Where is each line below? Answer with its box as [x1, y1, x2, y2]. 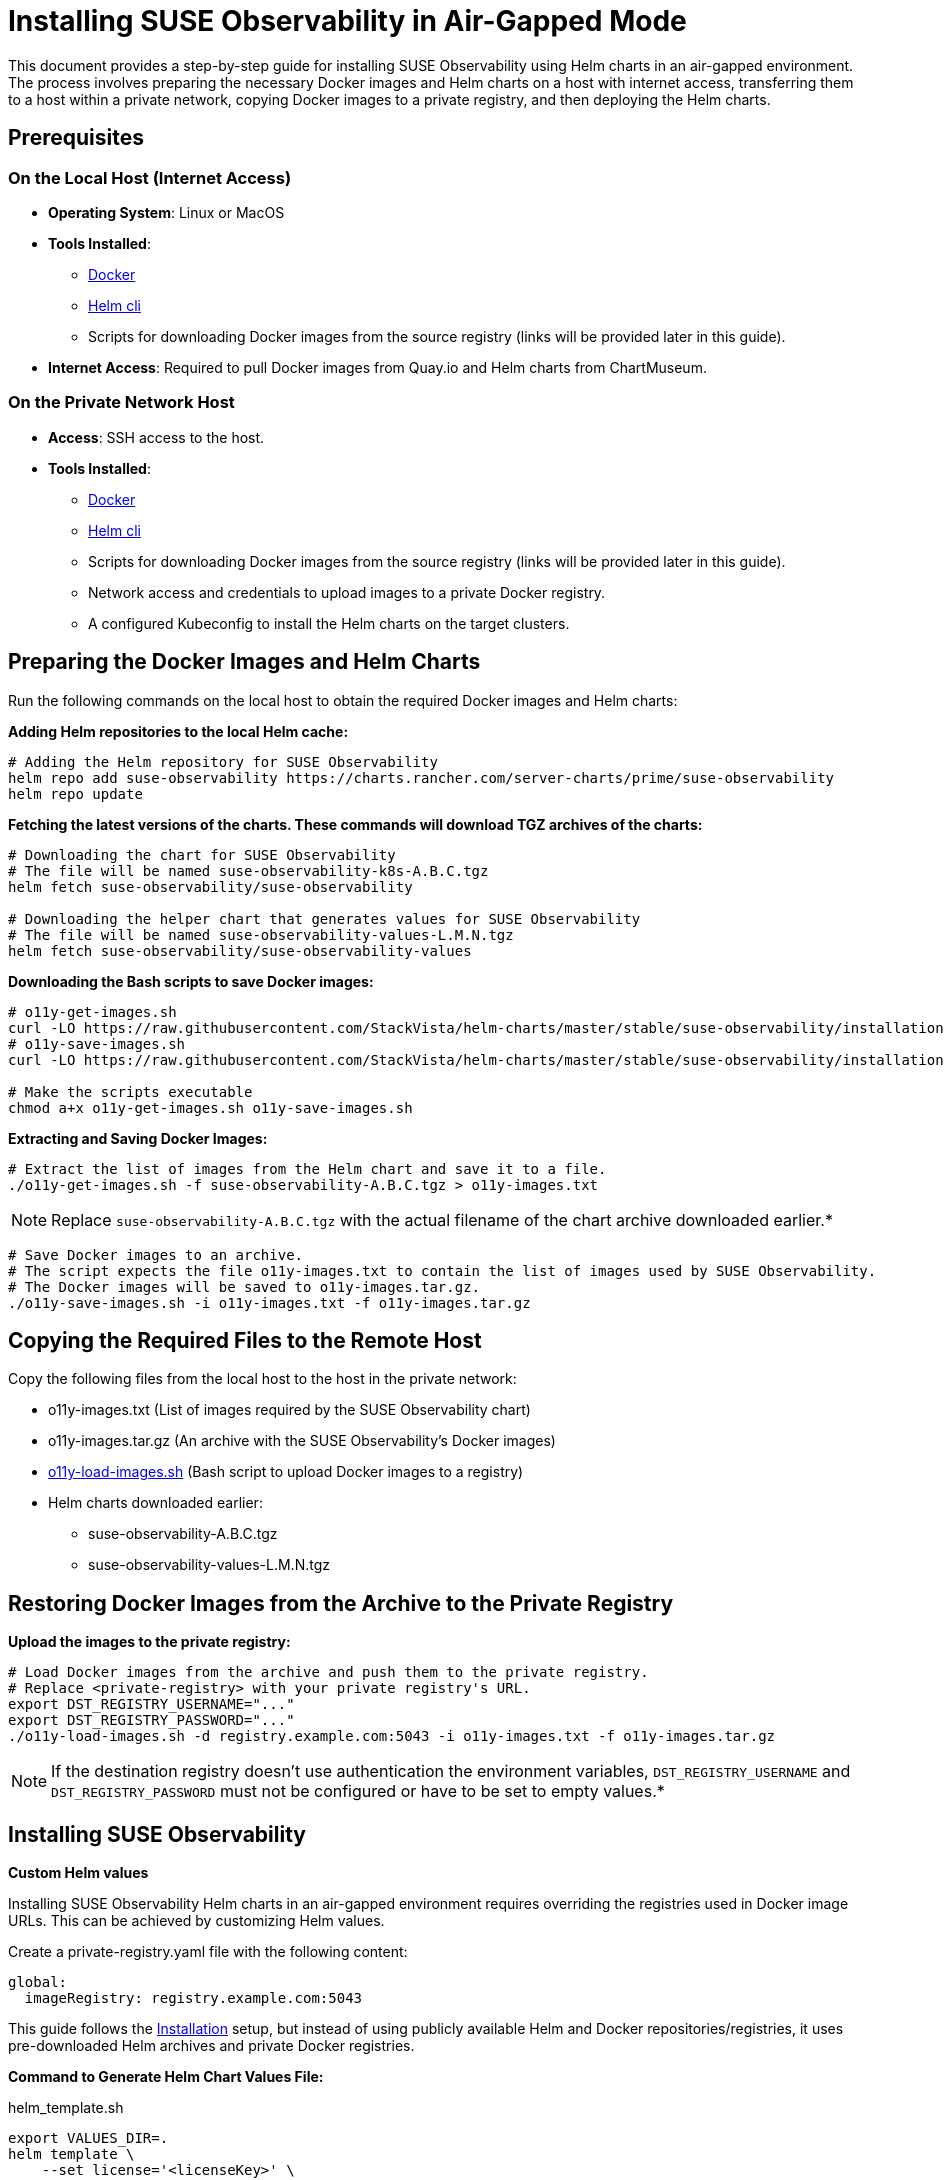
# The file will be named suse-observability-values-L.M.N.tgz [8, 926, 514, 943]
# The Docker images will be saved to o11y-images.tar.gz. [8, 1278, 481, 1295]
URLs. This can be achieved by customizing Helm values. [8, 1912, 385, 1930]
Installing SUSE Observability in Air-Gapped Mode [8, 4, 687, 38]
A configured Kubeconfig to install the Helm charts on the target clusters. [88, 614, 570, 632]
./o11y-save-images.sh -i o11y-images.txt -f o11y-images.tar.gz [8, 1294, 531, 1311]
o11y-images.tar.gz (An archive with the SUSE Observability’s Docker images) [48, 1432, 556, 1450]
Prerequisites [8, 125, 144, 151]
